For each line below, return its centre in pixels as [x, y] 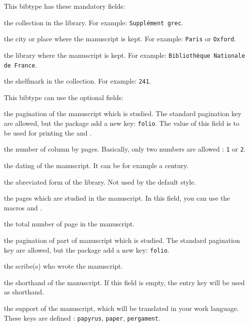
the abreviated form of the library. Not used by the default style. [100, 181]
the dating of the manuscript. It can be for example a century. [96, 165]
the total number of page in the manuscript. [69, 224]
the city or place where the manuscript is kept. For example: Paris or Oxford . [120, 39]
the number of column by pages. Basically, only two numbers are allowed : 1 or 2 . [125, 149]
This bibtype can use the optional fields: [64, 97]
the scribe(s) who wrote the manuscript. [63, 266]
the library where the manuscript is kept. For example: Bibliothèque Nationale [124, 55]
